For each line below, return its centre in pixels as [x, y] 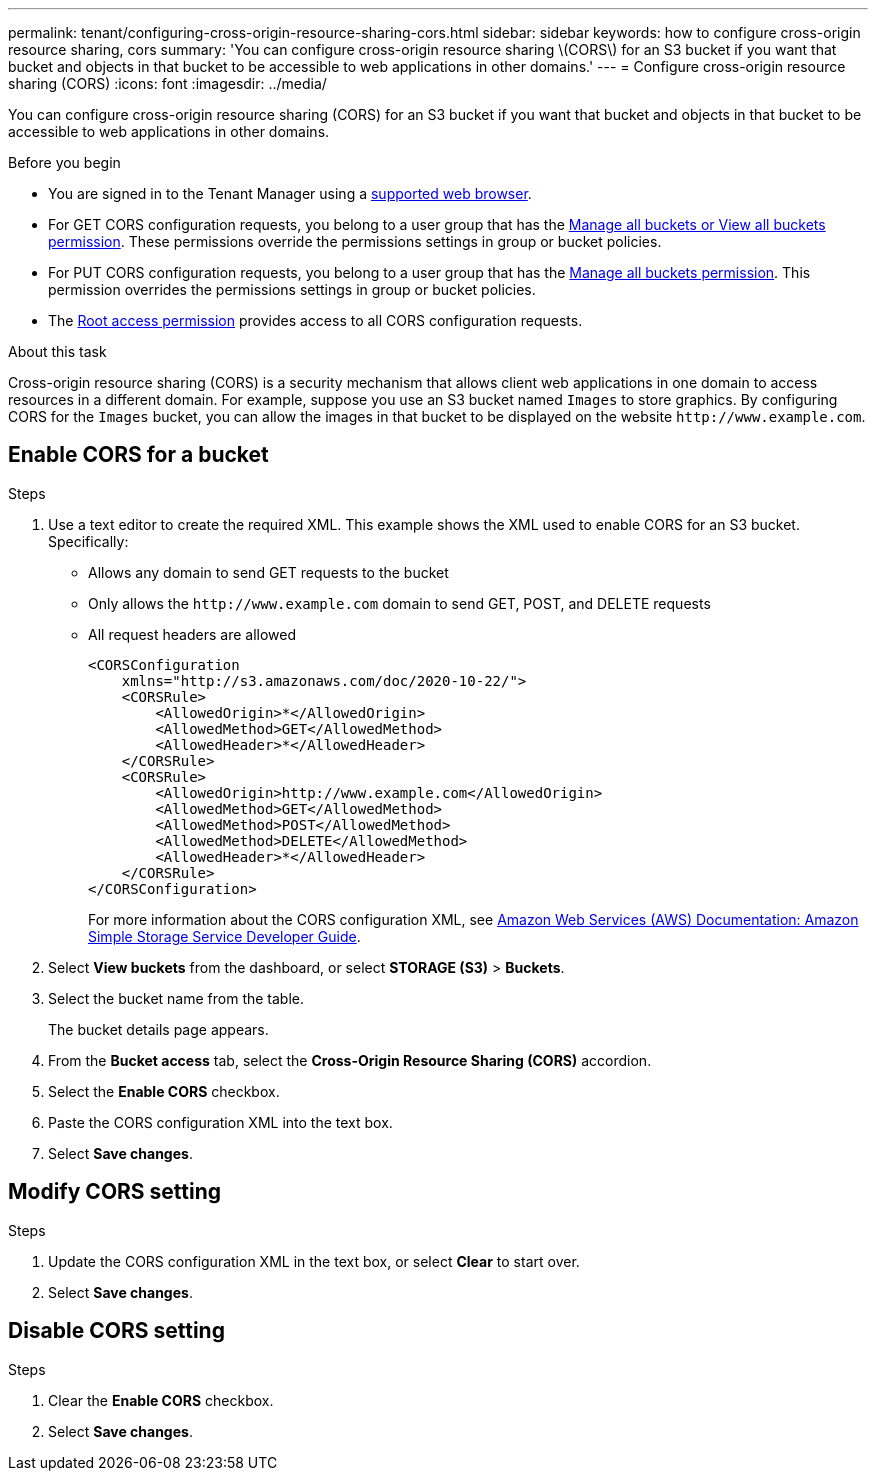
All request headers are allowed [192, 634]
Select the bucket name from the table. [176, 998]
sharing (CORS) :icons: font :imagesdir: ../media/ [167, 83]
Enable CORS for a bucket [138, 455]
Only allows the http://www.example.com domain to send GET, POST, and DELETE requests [399, 603]
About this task [57, 351]
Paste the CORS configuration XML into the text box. [220, 1122]
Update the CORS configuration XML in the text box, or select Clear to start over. [314, 1261]
